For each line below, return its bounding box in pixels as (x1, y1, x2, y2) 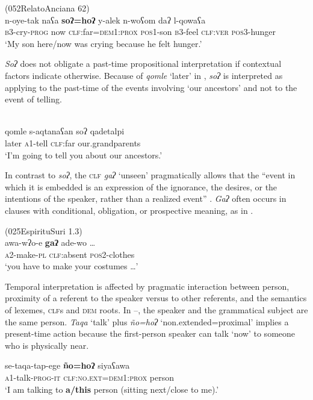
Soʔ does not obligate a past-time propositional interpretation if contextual (5, 57, 282, 70)
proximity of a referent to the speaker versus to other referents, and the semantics (5, 292, 307, 304)
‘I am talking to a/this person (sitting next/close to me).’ (5, 383, 219, 395)
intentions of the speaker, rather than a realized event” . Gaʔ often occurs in (5, 192, 287, 205)
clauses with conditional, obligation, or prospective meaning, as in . (5, 204, 253, 216)
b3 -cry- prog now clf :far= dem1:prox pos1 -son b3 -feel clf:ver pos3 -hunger (5, 25, 276, 38)
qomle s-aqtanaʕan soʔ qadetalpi (5, 125, 125, 137)
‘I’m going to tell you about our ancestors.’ (5, 148, 163, 161)
